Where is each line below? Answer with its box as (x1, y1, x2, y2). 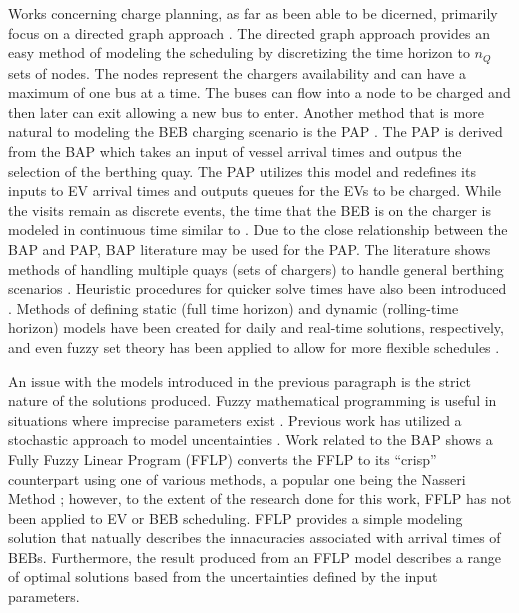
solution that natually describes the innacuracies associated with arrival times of (8, 527, 501, 548)
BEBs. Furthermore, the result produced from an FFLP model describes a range (8, 546, 501, 567)
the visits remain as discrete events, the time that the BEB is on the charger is (8, 199, 492, 220)
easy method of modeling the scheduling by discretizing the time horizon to (8, 42, 470, 63)
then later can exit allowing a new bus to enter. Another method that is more (8, 101, 484, 122)
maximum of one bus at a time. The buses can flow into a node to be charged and (8, 82, 511, 103)
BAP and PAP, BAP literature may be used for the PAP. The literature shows (8, 238, 491, 259)
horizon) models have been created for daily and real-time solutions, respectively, (8, 317, 504, 338)
